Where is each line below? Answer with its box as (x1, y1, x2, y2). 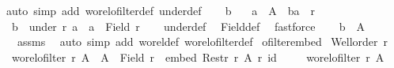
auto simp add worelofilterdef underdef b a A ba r (6, 2, 315, 18)
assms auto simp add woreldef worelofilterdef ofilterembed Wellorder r (17, 33, 388, 50)
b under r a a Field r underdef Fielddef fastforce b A (11, 17, 365, 34)
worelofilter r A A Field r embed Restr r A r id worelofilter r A (11, 48, 385, 65)
